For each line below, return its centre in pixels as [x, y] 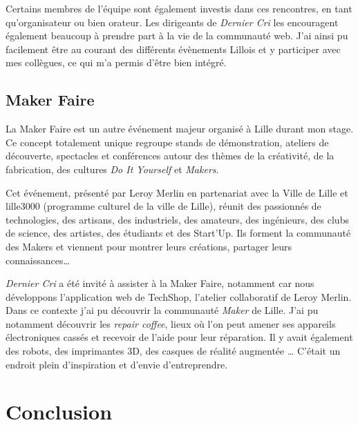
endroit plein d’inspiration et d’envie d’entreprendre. [117, 364]
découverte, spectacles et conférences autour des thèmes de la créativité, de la [170, 156]
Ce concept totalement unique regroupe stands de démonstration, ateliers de [167, 142]
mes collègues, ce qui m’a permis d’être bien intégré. [116, 62]
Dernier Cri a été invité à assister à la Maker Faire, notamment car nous [160, 283]
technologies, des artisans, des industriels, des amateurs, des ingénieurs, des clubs [177, 219]
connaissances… [38, 260]
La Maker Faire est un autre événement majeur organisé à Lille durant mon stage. [180, 129]
